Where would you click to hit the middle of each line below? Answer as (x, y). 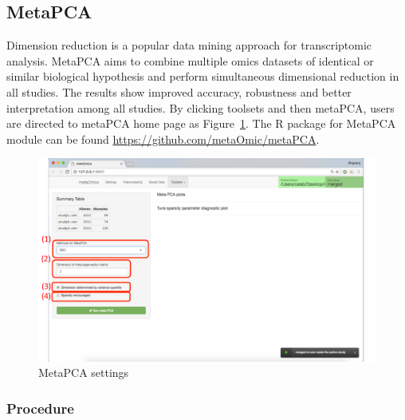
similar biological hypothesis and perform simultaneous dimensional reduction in (203, 76)
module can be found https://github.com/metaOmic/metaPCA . (163, 139)
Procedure (40, 408)
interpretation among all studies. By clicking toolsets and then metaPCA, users (201, 107)
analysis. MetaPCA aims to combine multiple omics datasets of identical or (190, 60)
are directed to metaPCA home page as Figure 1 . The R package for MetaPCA (201, 123)
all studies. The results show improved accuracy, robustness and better (179, 91)
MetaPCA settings (84, 372)
